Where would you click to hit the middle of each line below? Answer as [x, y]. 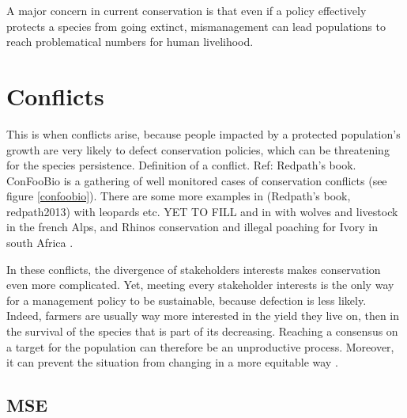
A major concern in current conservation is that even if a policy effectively [187, 10]
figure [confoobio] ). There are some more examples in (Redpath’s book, [179, 196]
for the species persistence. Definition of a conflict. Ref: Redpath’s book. [181, 165]
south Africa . [40, 243]
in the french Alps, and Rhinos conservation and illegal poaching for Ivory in [192, 227]
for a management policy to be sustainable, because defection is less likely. [187, 300]
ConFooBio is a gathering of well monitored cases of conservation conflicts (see [197, 180]
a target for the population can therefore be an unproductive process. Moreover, [200, 346]
